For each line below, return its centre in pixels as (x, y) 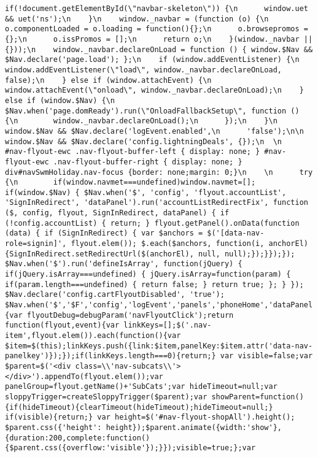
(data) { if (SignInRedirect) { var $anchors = (104, 233)
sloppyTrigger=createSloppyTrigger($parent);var (106, 397)
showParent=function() (258, 397)
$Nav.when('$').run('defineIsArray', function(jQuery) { (124, 264)
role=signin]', (36, 244)
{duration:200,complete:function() (78, 438)
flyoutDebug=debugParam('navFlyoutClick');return (130, 315)
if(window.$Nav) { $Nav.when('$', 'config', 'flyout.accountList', (146, 192)
